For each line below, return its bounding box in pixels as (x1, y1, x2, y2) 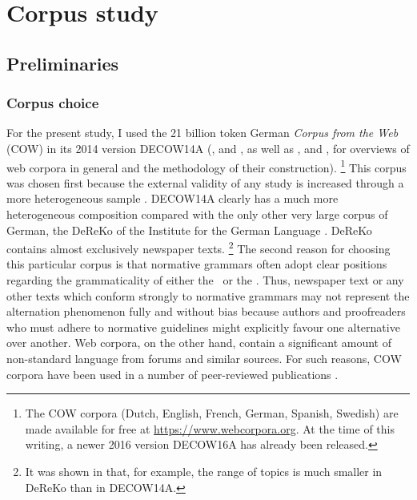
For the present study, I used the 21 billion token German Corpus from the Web (6, 124, 399, 141)
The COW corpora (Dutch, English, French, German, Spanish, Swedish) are (25, 405, 399, 421)
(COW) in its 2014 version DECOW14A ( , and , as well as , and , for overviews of (6, 139, 410, 156)
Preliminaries (6, 50, 119, 75)
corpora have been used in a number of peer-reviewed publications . (6, 365, 339, 382)
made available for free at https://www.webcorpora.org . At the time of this (25, 420, 395, 437)
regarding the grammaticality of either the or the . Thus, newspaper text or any (6, 272, 404, 288)
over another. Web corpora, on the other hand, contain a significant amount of (6, 334, 391, 351)
